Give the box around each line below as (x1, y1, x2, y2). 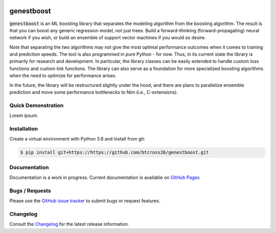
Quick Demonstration (9, 102, 64, 109)
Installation (9, 125, 38, 132)
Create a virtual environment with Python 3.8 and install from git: (9, 136, 146, 142)
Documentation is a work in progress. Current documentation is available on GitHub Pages (9, 174, 200, 181)
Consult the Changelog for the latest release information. (9, 221, 129, 227)
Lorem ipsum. (9, 112, 38, 119)
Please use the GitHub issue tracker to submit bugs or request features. (9, 198, 160, 204)
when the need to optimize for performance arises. (9, 73, 117, 79)
